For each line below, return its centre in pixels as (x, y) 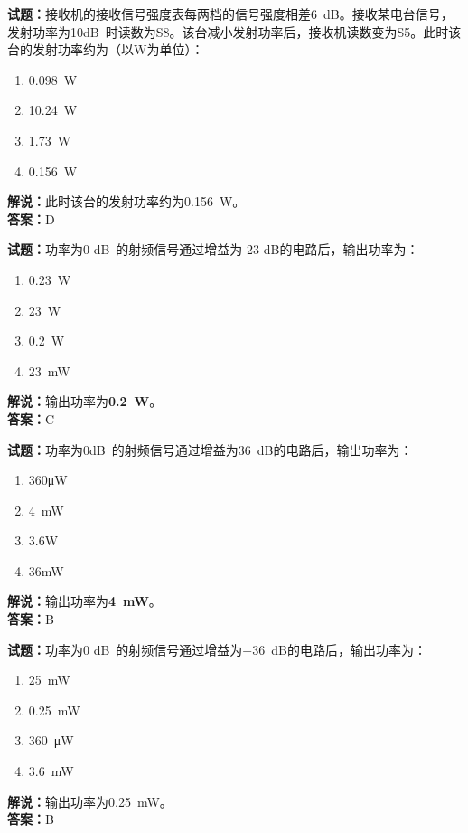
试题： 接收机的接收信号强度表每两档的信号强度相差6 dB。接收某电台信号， (230, 14)
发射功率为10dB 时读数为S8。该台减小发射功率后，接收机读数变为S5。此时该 (234, 31)
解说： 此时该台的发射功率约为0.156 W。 (126, 201)
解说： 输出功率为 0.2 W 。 (85, 401)
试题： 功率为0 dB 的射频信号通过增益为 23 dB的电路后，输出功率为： (213, 249)
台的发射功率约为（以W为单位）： (106, 49)
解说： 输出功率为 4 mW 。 (84, 601)
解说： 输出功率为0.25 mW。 (90, 801)
